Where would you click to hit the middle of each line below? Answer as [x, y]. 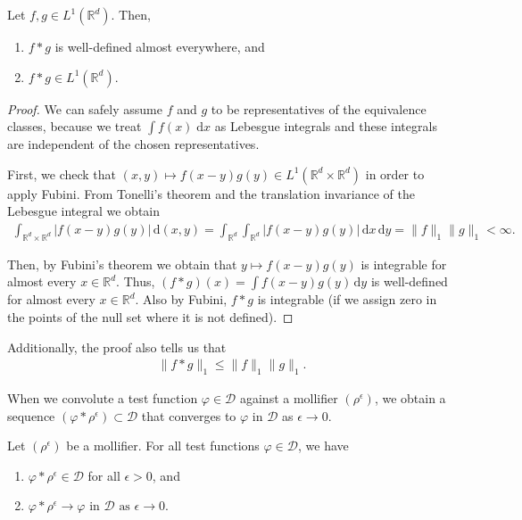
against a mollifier [289, 398]
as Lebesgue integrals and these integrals [326, 126]
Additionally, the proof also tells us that [117, 347]
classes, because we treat [75, 126]
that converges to [189, 415]
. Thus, [136, 281]
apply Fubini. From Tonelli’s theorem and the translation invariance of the [211, 193]
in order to [395, 173]
